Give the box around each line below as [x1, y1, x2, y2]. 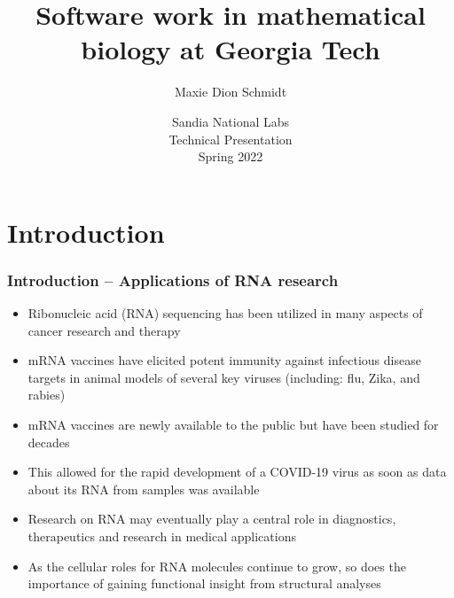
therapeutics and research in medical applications [27, 527, 296, 546]
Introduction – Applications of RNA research [7, 268, 339, 291]
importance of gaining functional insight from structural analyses [27, 574, 381, 593]
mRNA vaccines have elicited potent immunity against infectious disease [27, 351, 421, 369]
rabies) [27, 385, 66, 404]
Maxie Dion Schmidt [174, 82, 287, 101]
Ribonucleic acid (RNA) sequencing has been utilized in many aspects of [27, 304, 423, 322]
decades [27, 432, 70, 451]
